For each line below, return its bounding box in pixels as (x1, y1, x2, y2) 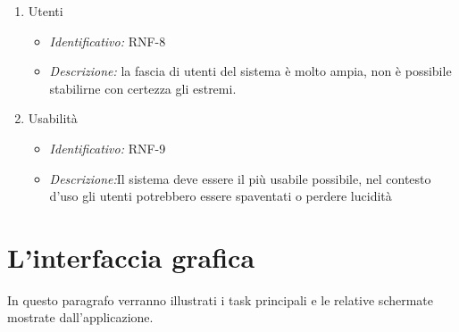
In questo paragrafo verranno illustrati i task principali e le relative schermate (7, 290, 434, 309)
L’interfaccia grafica (7, 238, 255, 275)
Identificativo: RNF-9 (49, 138, 166, 157)
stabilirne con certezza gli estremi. (49, 79, 237, 97)
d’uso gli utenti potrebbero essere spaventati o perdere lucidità (49, 187, 392, 205)
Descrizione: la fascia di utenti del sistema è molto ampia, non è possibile (49, 62, 452, 80)
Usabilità (28, 109, 78, 128)
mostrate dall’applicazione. (7, 308, 154, 327)
